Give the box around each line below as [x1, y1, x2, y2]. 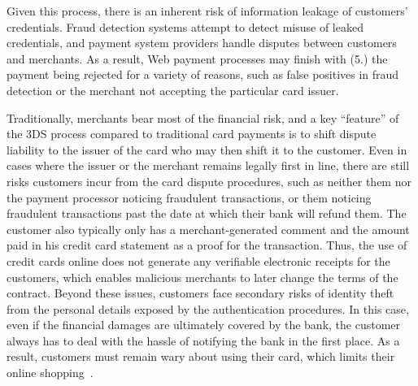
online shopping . [7, 364, 94, 381]
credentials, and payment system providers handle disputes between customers [7, 34, 397, 51]
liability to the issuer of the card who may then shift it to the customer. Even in [7, 141, 407, 158]
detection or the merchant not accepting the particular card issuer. [7, 81, 339, 98]
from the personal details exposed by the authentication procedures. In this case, [7, 300, 409, 317]
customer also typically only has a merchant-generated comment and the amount [7, 220, 410, 237]
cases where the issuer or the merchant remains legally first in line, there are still [7, 157, 410, 174]
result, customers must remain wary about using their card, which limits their [7, 348, 395, 365]
